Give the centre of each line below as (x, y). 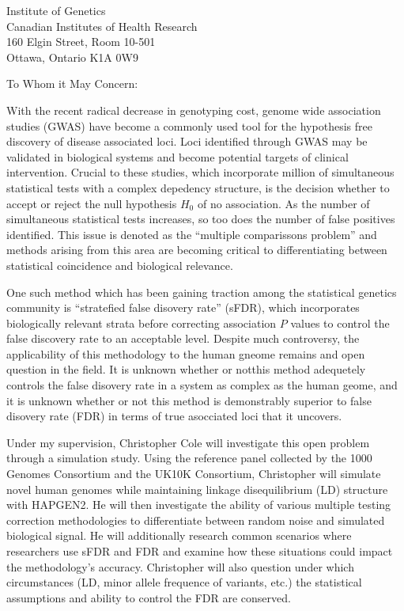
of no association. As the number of (283, 203)
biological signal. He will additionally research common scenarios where (179, 535)
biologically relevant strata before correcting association (142, 323)
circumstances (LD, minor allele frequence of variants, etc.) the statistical (184, 582)
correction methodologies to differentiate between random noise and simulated (196, 520)
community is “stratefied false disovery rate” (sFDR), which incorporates (183, 307)
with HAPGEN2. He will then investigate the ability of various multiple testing (199, 505)
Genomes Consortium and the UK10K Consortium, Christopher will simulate (194, 474)
